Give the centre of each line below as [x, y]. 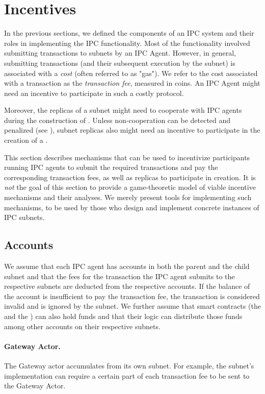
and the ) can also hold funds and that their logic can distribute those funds [123, 316]
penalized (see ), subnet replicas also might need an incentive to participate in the [132, 130]
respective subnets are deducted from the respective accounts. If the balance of [127, 286]
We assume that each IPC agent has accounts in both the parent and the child [127, 266]
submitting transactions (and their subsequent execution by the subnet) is [120, 63]
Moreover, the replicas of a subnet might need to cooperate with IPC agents [123, 110]
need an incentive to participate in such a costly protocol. [94, 93]
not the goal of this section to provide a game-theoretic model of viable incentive [130, 187]
